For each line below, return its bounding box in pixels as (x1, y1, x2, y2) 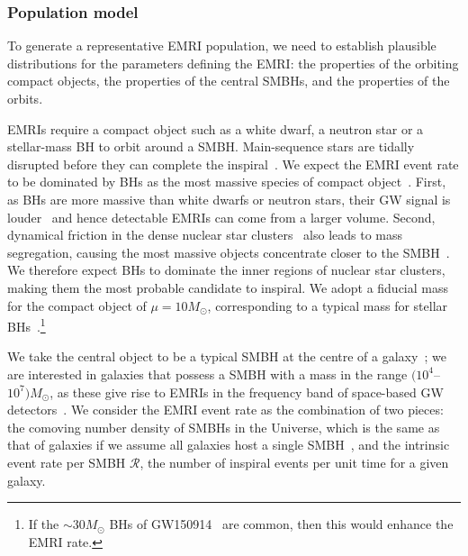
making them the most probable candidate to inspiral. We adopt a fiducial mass (7, 278, 449, 296)
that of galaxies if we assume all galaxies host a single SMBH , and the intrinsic (7, 435, 450, 454)
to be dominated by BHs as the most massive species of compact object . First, (7, 172, 446, 191)
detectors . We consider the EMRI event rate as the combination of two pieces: (7, 400, 444, 419)
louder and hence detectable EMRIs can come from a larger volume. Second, (7, 207, 436, 226)
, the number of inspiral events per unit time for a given (139, 452, 449, 471)
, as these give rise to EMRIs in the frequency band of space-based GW (49, 382, 444, 401)
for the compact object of (7, 296, 147, 314)
